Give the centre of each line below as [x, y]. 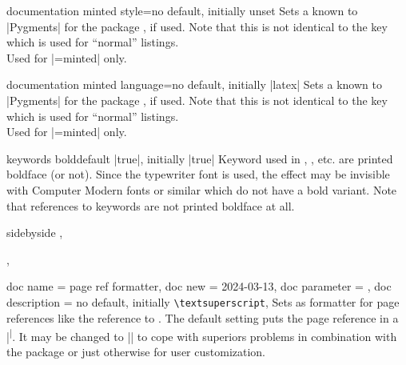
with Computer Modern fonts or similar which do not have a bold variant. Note [202, 189]
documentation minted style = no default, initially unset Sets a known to [182, 10]
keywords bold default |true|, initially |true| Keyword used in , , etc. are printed [200, 158]
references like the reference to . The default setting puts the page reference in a [203, 317]
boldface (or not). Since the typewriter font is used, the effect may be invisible [198, 174]
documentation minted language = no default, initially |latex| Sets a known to [194, 84]
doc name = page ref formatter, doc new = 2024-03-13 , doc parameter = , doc [199, 286]
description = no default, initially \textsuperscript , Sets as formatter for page [203, 301]
